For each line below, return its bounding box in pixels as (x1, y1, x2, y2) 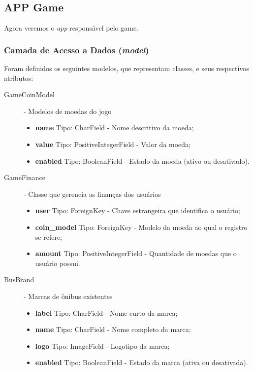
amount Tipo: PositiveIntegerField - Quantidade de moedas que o (35, 248, 237, 259)
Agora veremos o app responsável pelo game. (4, 23, 138, 33)
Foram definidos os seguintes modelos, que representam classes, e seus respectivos (4, 63, 249, 74)
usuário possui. (35, 258, 80, 268)
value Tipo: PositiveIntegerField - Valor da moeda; (35, 139, 191, 149)
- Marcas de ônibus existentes (24, 291, 113, 301)
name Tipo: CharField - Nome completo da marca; (35, 324, 191, 334)
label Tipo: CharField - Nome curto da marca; (35, 307, 178, 318)
